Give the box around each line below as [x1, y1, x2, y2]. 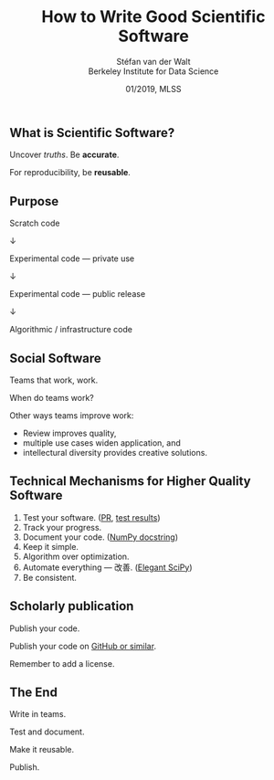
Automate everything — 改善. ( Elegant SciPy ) [22, 562, 194, 573]
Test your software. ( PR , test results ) [22, 511, 162, 522]
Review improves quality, [22, 427, 117, 438]
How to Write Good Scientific [41, 6, 266, 27]
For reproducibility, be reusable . [9, 167, 131, 178]
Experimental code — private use [9, 253, 135, 264]
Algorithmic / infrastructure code [9, 324, 132, 335]
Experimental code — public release [9, 289, 146, 300]
